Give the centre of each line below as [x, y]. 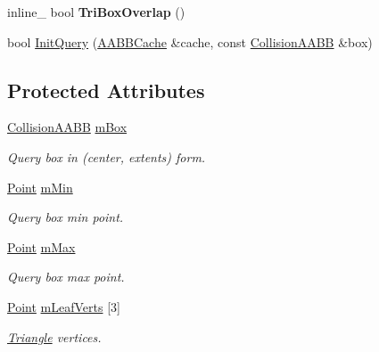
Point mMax [41, 246]
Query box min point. [66, 217]
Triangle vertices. [54, 336]
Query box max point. [66, 277]
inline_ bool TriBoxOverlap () [96, 12]
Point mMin [40, 187]
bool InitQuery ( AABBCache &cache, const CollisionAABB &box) [190, 41]
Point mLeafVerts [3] [64, 306]
